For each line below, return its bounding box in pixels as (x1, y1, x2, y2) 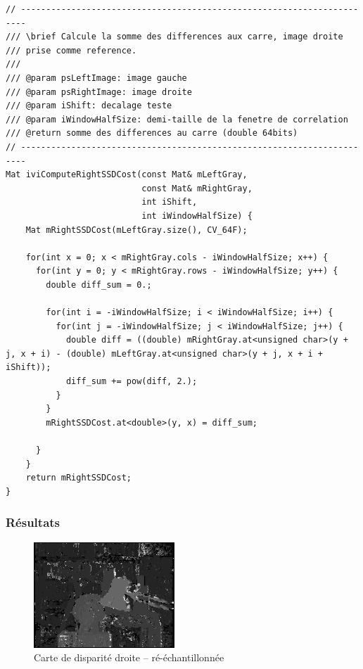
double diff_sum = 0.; (46, 279, 152, 290)
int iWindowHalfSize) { (141, 210, 253, 221)
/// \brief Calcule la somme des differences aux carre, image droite (6, 32, 343, 42)
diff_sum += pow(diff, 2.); (65, 376, 198, 387)
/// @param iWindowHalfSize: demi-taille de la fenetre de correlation (6, 114, 348, 125)
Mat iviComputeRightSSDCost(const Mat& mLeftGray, (6, 170, 248, 180)
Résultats (6, 514, 60, 531)
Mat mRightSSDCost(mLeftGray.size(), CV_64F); (25, 224, 248, 235)
